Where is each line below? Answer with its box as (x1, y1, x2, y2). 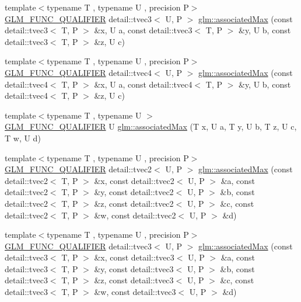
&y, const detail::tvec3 (94, 262, 174, 275)
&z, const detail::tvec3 (94, 274, 174, 286)
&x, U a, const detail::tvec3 (94, 24, 192, 36)
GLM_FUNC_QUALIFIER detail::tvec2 (5, 163, 152, 175)
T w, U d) (5, 131, 41, 144)
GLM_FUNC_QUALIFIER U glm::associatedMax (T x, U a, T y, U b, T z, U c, (5, 120, 297, 133)
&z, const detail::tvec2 (94, 197, 174, 209)
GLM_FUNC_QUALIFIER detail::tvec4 (5, 66, 152, 78)
